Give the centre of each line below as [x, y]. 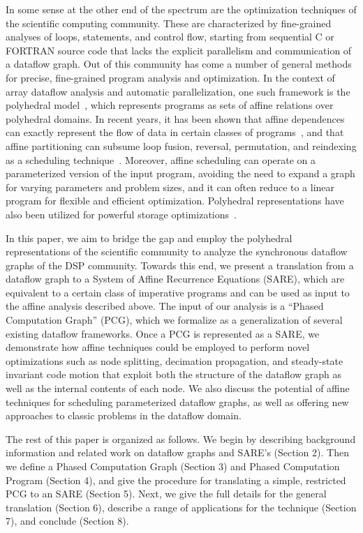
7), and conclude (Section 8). [67, 521]
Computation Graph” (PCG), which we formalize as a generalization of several [174, 320]
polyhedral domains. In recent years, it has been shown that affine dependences [175, 118]
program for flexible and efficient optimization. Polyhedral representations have [175, 201]
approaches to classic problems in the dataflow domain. [124, 415]
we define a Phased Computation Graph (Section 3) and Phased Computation [173, 466]
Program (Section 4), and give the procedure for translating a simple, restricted [176, 480]
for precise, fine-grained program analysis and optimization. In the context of [170, 77]
